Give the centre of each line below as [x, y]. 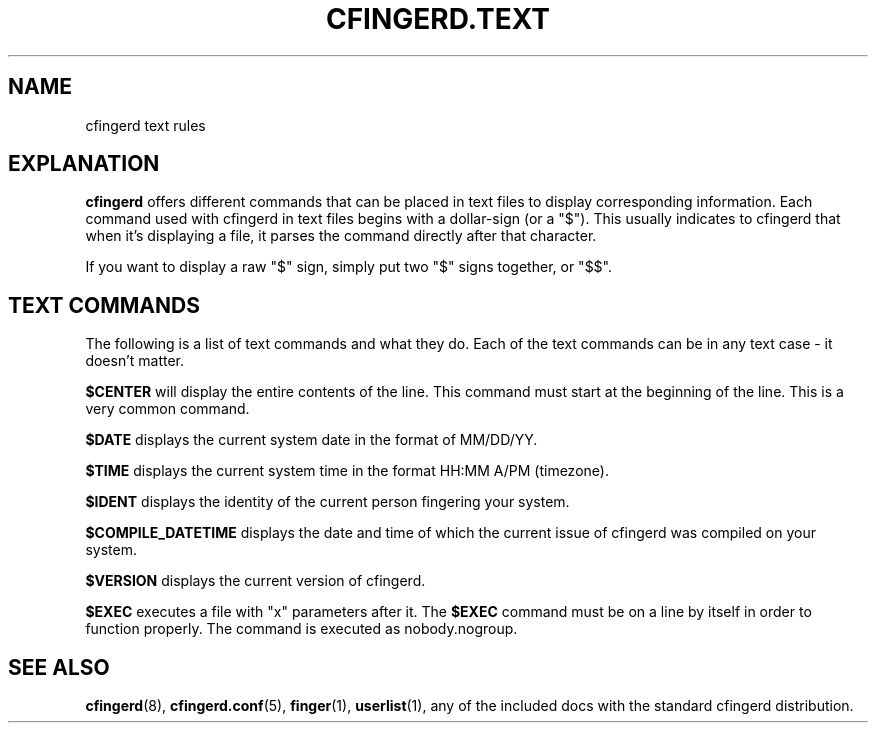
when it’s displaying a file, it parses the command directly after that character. [341, 236]
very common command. [167, 409]
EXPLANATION [84, 164]
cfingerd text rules [145, 125]
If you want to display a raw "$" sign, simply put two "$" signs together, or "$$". [348, 267]
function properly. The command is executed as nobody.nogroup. [301, 629]
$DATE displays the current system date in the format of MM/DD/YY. [311, 440]
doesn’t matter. [135, 361]
